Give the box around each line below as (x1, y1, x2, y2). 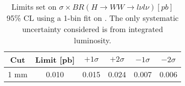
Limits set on (11, 1, 57, 12)
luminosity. (74, 34, 112, 46)
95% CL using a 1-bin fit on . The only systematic (6, 12, 179, 23)
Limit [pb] (35, 54, 75, 65)
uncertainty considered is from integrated (22, 23, 163, 34)
